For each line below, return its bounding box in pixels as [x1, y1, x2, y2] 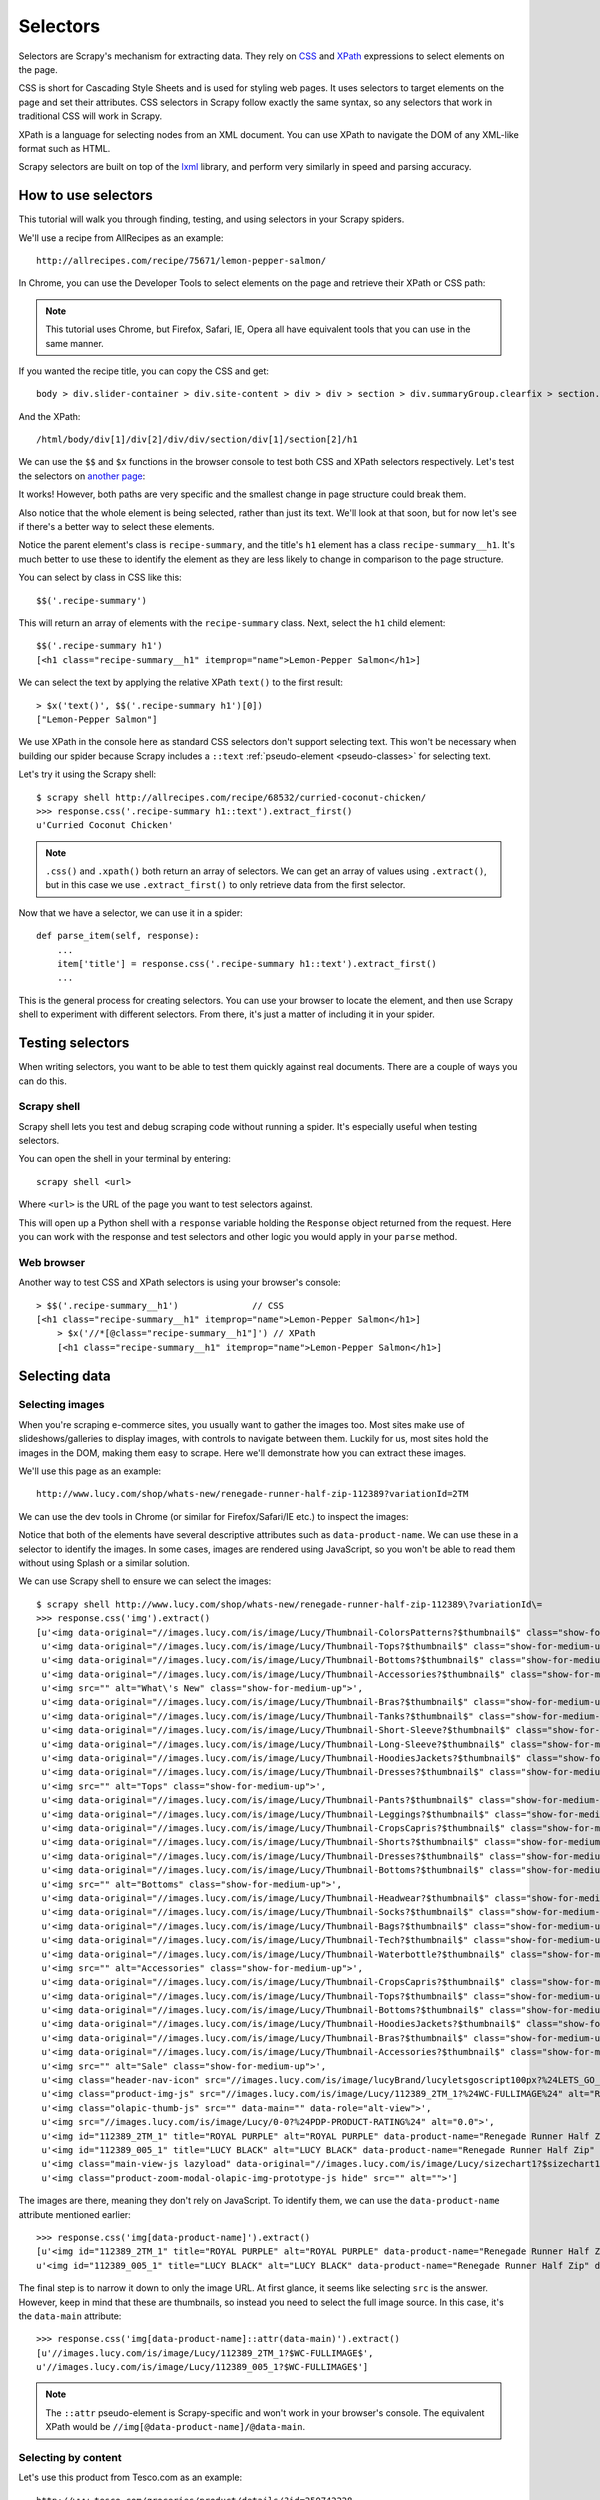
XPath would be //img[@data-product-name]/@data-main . [45, 2421, 306, 2433]
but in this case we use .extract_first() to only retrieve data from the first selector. [45, 879, 406, 891]
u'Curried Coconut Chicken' [36, 820, 174, 831]
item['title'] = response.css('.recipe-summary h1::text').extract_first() [56, 958, 437, 970]
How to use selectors [18, 187, 154, 204]
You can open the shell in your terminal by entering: [18, 1153, 232, 1165]
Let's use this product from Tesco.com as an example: [18, 2471, 243, 2484]
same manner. [45, 337, 104, 349]
